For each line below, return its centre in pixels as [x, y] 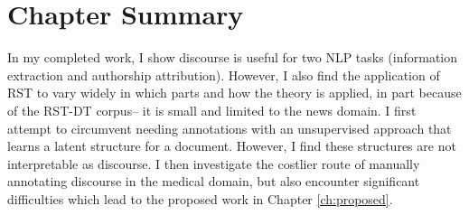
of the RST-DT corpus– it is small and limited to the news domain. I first [212, 110]
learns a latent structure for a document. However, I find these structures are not [232, 146]
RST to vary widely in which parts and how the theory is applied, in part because [234, 93]
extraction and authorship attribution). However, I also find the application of [224, 75]
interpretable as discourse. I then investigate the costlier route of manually [214, 163]
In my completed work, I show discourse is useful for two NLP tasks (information [233, 57]
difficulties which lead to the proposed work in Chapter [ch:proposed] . [200, 198]
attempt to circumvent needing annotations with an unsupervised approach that [230, 128]
